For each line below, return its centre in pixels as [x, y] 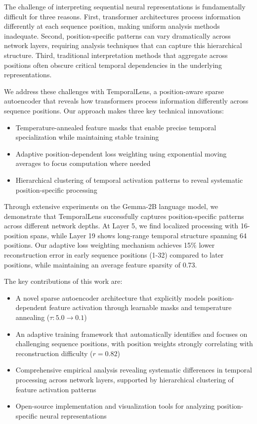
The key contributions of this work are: [63, 281]
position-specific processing [56, 189]
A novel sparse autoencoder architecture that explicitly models [110, 297]
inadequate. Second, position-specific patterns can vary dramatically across [117, 35]
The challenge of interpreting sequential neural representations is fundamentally [125, 6]
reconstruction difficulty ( [54, 353]
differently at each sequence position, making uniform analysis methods [112, 26]
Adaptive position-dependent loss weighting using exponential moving [121, 153]
